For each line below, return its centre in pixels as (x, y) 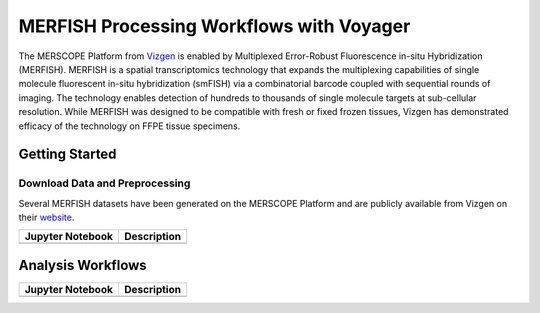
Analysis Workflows (82, 265)
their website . (46, 217)
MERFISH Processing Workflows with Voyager (214, 26)
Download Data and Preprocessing (104, 183)
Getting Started (67, 154)
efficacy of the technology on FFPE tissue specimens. (129, 126)
